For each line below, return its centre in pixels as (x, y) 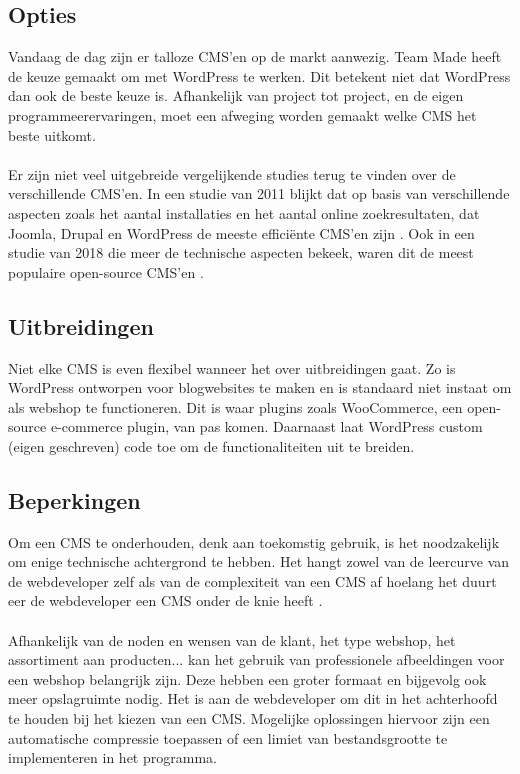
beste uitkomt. (52, 134)
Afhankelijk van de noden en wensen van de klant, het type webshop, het (232, 639)
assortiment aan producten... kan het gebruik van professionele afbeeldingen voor (256, 659)
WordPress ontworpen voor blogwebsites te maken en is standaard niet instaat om (260, 387)
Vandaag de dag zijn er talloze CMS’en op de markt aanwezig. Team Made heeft (255, 56)
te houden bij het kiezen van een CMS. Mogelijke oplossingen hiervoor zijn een (249, 718)
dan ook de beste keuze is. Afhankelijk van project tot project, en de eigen (236, 95)
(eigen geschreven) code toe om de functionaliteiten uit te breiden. (211, 445)
